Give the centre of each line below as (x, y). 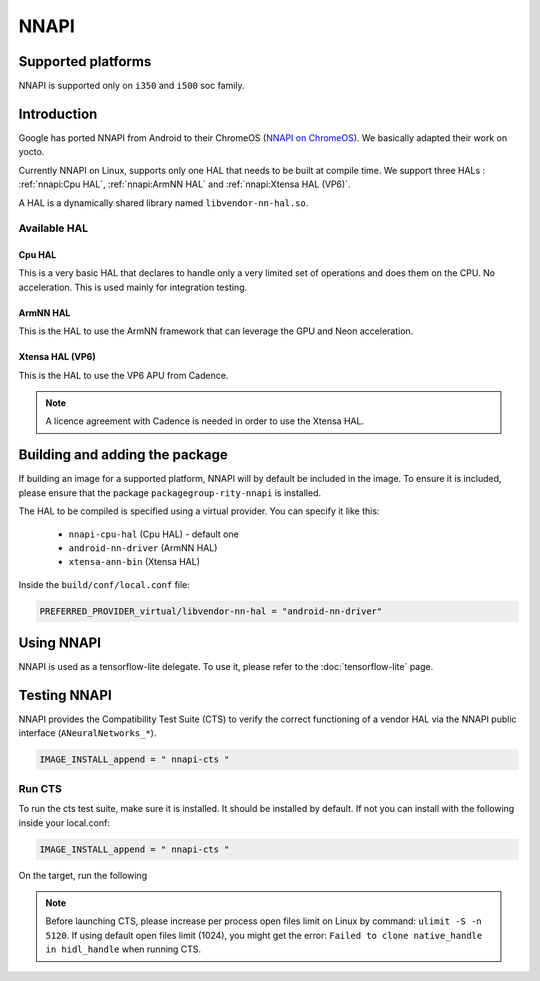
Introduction (58, 113)
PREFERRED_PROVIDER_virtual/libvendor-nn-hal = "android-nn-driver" (211, 611)
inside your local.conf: (64, 822)
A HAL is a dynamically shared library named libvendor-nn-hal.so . (163, 202)
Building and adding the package (123, 455)
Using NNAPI (60, 643)
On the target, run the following (83, 875)
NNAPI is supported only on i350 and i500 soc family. (131, 86)
